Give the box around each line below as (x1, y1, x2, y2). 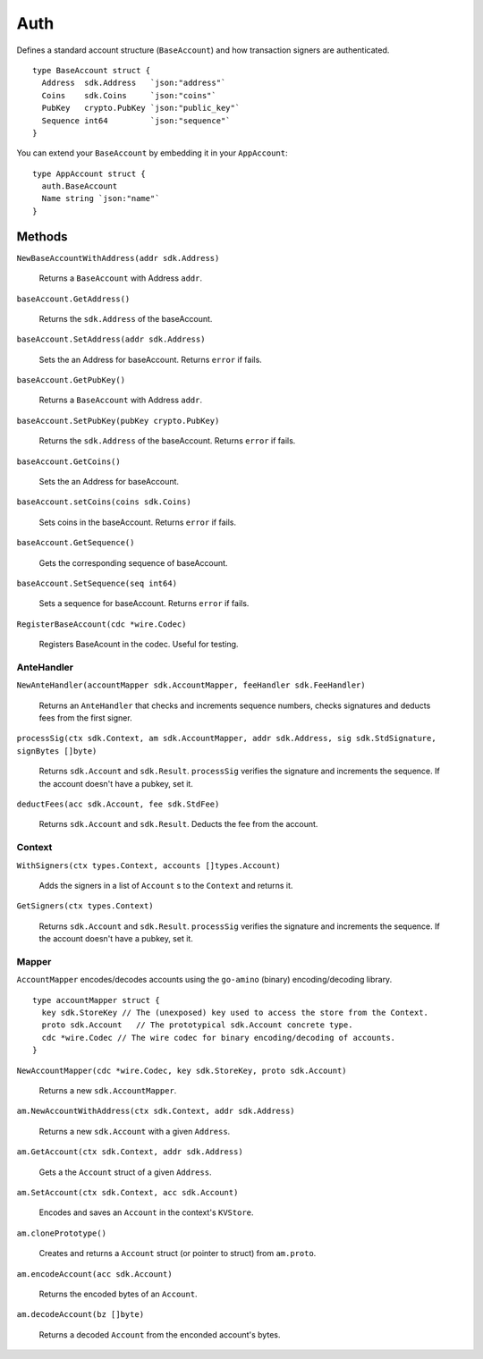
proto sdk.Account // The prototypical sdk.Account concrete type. (41, 1020, 353, 1030)
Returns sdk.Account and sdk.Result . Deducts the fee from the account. (38, 819, 318, 830)
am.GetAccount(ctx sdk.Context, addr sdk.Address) (16, 1147, 243, 1157)
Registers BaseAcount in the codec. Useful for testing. (38, 639, 239, 650)
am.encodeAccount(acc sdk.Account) (16, 1269, 174, 1279)
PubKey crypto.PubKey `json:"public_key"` (41, 103, 241, 114)
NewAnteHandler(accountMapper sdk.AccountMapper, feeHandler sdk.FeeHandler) (16, 680, 366, 690)
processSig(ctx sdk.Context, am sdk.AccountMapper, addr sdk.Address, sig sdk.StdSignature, (16, 733, 437, 744)
